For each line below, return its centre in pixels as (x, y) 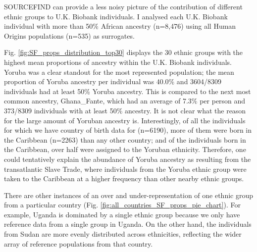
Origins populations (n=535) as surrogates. (69, 35)
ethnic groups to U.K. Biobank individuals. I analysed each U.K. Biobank (116, 16)
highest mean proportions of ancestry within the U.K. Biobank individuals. (118, 62)
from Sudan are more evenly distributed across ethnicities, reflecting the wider (123, 234)
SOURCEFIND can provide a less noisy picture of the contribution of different (123, 6)
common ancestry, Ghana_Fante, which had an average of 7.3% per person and (125, 101)
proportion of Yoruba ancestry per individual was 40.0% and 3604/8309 (113, 81)
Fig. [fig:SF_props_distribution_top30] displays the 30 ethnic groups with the (124, 52)
